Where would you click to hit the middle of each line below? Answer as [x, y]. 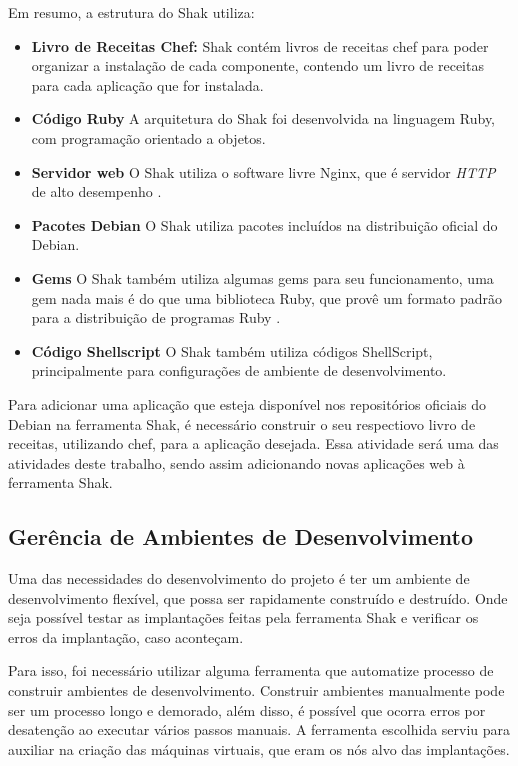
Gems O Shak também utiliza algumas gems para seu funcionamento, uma [262, 277]
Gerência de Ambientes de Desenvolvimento [241, 536]
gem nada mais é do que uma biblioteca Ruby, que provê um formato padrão [266, 297]
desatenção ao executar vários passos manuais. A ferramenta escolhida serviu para [259, 729]
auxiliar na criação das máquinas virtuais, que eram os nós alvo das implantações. [259, 748]
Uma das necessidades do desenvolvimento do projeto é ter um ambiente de [239, 578]
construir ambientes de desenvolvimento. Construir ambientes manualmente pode [256, 690]
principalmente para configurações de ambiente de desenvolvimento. [239, 370]
